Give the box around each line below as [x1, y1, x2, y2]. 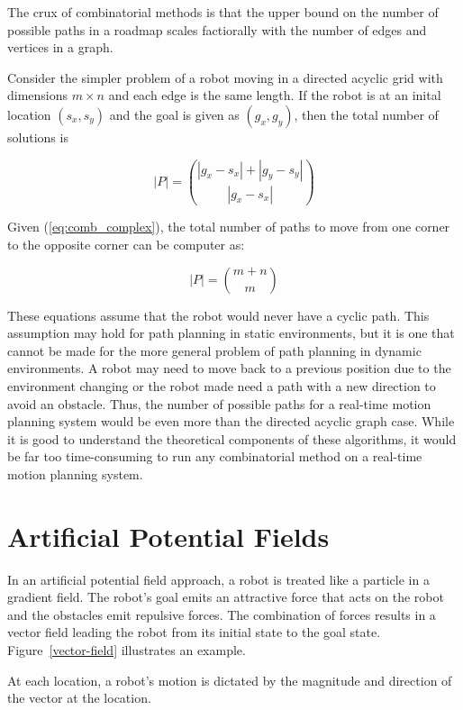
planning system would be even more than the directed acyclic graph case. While [7, 412, 455, 431]
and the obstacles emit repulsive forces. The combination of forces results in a [7, 605, 436, 624]
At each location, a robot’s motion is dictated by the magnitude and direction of [7, 670, 452, 689]
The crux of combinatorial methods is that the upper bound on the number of [7, 3, 439, 21]
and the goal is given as [109, 105, 240, 123]
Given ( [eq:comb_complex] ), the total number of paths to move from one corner [7, 217, 450, 236]
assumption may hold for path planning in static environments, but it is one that [7, 323, 455, 342]
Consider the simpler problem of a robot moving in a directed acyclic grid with [7, 68, 443, 86]
